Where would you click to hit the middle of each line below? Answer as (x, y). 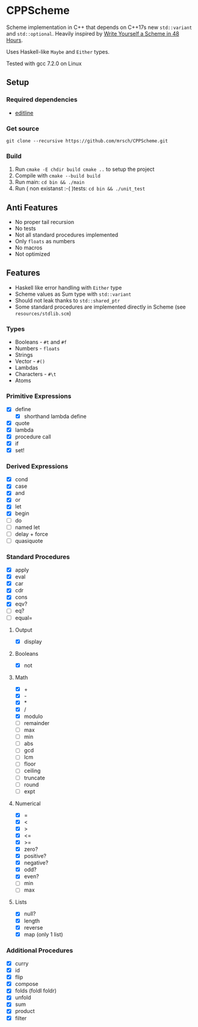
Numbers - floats (37, 348)
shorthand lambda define (55, 416)
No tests (25, 229)
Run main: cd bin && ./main (50, 182)
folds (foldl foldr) (36, 991)
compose (26, 984)
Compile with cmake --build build (57, 176)
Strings (24, 355)
